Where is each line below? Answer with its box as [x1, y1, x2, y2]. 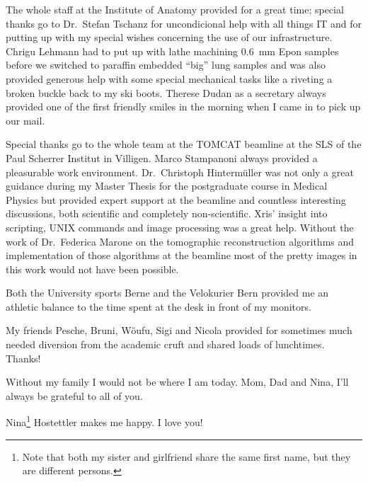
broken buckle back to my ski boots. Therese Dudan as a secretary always [6, 85, 326, 100]
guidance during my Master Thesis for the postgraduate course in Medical [6, 178, 328, 193]
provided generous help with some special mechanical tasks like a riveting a [6, 71, 333, 86]
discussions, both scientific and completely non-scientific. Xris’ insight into [6, 206, 328, 221]
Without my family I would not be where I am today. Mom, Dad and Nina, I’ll [6, 374, 349, 389]
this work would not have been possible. [6, 261, 179, 276]
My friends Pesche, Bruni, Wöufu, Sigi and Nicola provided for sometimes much [6, 323, 352, 338]
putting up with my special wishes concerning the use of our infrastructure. [6, 30, 333, 45]
